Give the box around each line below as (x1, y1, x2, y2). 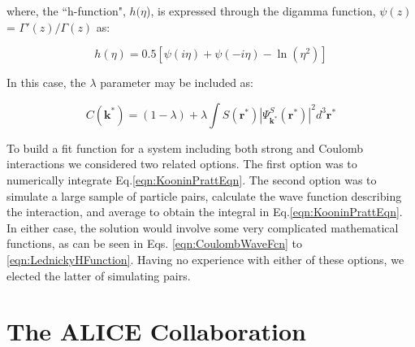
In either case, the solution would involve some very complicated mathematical (6, 219, 399, 236)
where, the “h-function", (6, 2, 126, 19)
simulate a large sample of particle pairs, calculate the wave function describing (6, 187, 402, 204)
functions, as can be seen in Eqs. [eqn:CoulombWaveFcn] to (6, 235, 302, 252)
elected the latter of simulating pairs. (6, 267, 191, 284)
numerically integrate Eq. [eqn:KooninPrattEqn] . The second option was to (6, 171, 377, 188)
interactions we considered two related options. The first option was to (6, 155, 357, 172)
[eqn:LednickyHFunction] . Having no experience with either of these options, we (6, 250, 404, 267)
